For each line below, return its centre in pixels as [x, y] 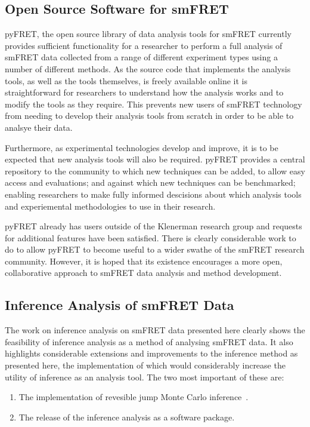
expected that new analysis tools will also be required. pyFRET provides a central [155, 159]
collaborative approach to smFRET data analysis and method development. [143, 273]
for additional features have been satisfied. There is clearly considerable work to [151, 237]
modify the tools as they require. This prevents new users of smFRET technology [154, 104]
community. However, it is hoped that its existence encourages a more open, [144, 261]
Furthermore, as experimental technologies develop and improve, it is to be [142, 147]
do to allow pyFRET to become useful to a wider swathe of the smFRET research [155, 249]
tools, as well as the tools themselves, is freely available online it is [126, 80]
